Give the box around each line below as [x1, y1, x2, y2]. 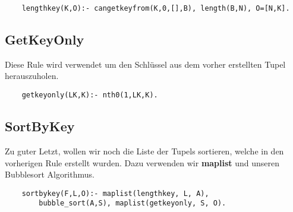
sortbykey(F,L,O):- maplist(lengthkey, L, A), [21, 189, 209, 198]
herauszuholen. [5, 69, 59, 82]
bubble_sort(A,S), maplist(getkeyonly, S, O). [39, 199, 226, 208]
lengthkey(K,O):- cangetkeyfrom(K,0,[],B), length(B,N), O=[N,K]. [21, 4, 290, 12]
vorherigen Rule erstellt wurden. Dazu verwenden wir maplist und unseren [5, 156, 280, 169]
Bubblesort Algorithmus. [5, 168, 94, 181]
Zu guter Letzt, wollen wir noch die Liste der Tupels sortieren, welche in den [5, 144, 284, 157]
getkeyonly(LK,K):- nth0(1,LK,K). [21, 91, 158, 100]
